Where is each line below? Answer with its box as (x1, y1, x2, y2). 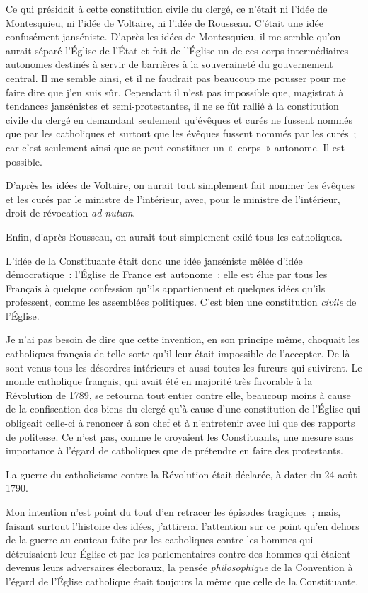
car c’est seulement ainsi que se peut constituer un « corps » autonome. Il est (6, 139, 345, 154)
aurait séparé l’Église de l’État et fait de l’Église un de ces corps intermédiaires (6, 42, 349, 57)
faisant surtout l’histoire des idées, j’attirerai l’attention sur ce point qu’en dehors (6, 518, 360, 533)
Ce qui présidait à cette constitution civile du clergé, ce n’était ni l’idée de (6, 1, 328, 16)
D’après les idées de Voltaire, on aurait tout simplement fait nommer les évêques (6, 178, 355, 192)
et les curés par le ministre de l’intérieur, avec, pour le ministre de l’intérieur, (6, 191, 340, 206)
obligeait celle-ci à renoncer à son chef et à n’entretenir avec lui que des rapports (6, 415, 355, 430)
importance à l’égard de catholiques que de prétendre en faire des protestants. (6, 443, 343, 458)
